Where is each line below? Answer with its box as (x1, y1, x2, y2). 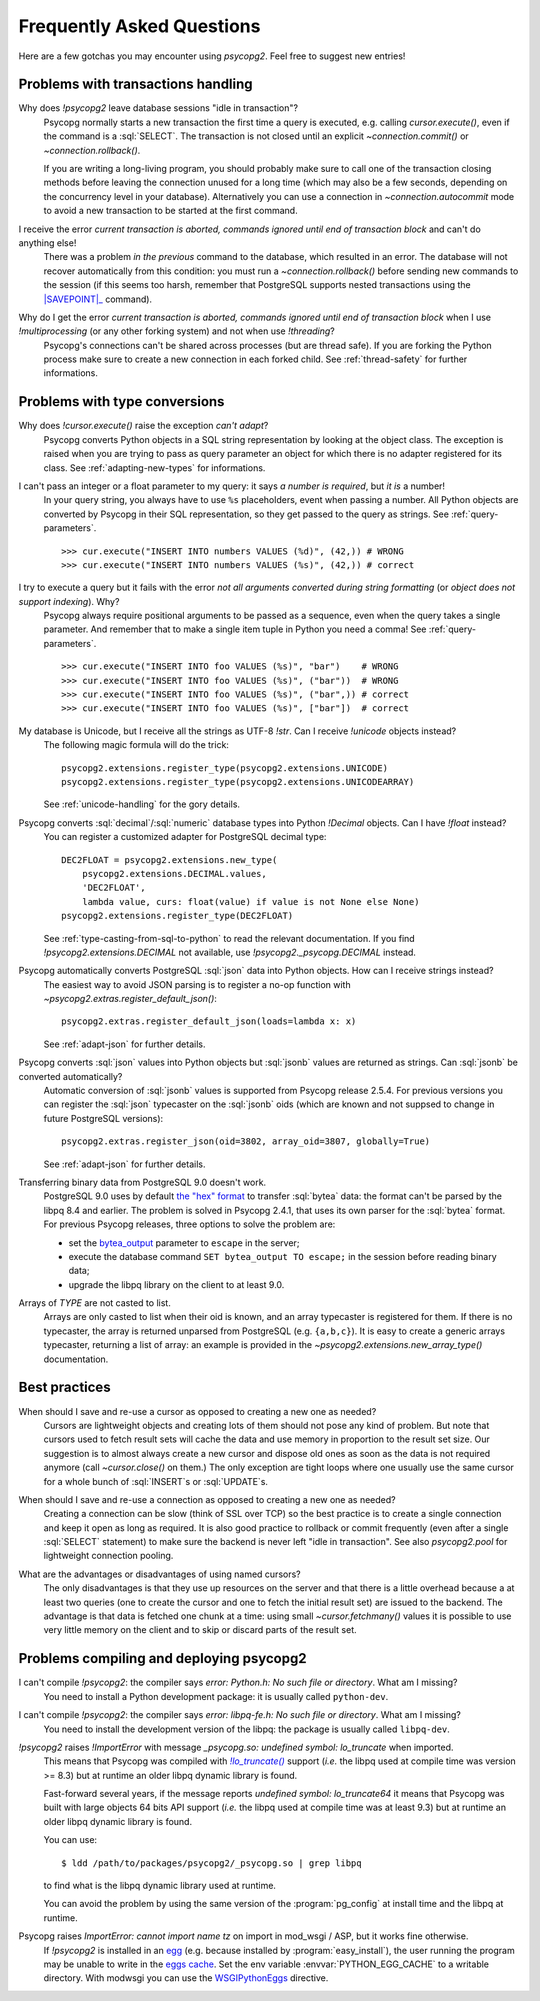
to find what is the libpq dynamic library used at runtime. (43, 1880, 277, 1892)
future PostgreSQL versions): (43, 1112, 164, 1124)
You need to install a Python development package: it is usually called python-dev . (43, 1690, 389, 1702)
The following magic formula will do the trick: (43, 739, 230, 751)
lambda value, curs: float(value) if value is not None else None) (81, 896, 420, 907)
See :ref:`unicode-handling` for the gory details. (43, 798, 240, 810)
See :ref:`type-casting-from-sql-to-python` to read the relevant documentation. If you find (43, 932, 415, 944)
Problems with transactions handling (18, 76, 254, 93)
